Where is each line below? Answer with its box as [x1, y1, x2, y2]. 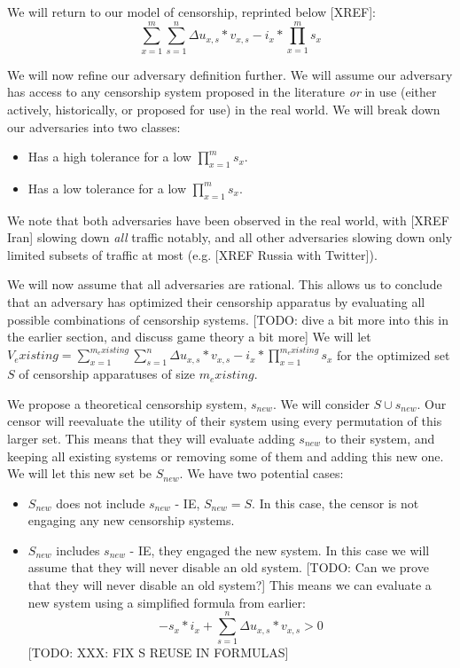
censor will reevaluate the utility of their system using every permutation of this [7, 412, 442, 430]
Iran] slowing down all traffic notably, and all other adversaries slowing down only [7, 228, 453, 247]
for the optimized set [337, 345, 450, 364]
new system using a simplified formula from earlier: [27, 593, 306, 611]
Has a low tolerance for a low [27, 178, 187, 197]
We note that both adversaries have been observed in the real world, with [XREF [7, 210, 449, 229]
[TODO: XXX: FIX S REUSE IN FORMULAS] [27, 643, 289, 662]
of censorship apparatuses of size [19, 365, 196, 383]
